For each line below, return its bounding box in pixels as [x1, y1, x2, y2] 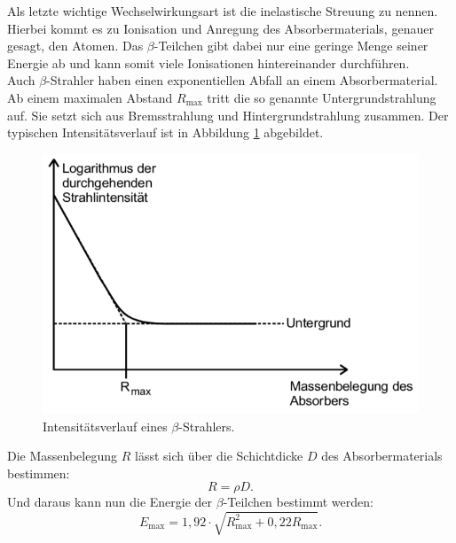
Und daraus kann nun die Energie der [7, 493, 213, 511]
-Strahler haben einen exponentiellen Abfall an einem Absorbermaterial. [46, 71, 438, 89]
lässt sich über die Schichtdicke [134, 446, 303, 465]
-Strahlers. [178, 416, 235, 435]
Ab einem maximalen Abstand [7, 88, 173, 106]
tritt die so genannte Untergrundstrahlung [207, 88, 436, 106]
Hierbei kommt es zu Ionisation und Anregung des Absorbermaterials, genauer [7, 19, 434, 37]
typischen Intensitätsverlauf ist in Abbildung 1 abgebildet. [7, 123, 324, 142]
